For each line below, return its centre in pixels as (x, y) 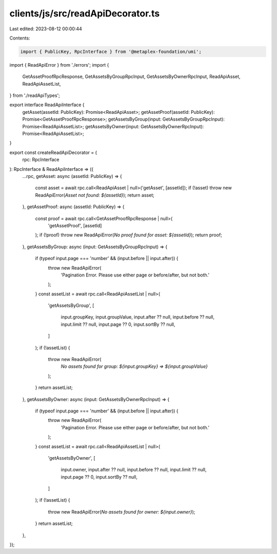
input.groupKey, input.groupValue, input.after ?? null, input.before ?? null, (138, 317)
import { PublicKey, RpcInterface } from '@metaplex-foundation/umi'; (111, 52)
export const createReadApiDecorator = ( (53, 152)
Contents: (20, 38)
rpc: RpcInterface (41, 160)
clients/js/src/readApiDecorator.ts (85, 13)
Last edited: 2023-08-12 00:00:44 (46, 29)
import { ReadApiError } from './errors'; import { (59, 65)
